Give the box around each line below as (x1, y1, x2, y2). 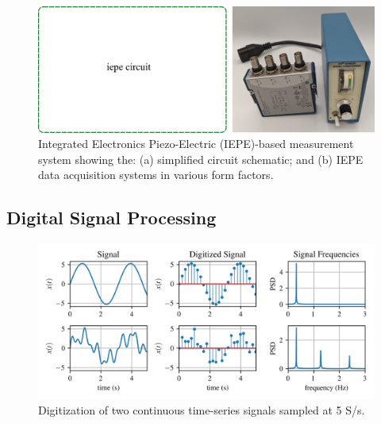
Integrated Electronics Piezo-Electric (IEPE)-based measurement (38, 135, 354, 152)
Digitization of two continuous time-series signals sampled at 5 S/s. (38, 402, 365, 418)
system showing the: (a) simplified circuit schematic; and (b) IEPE (38, 150, 364, 167)
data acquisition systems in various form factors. (38, 166, 274, 183)
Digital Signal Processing (6, 205, 217, 230)
